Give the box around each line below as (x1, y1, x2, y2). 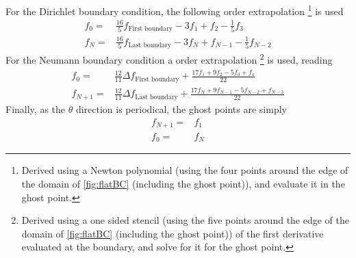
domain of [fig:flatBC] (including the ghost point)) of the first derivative (21, 226, 324, 240)
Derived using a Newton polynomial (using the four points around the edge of (21, 163, 348, 177)
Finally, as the (5, 101, 66, 116)
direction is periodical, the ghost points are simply (75, 101, 287, 116)
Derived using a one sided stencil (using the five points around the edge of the (21, 213, 350, 227)
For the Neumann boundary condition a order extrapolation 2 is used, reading (5, 51, 333, 66)
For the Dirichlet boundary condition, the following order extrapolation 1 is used (5, 2, 344, 18)
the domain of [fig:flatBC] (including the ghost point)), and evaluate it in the (21, 177, 345, 191)
